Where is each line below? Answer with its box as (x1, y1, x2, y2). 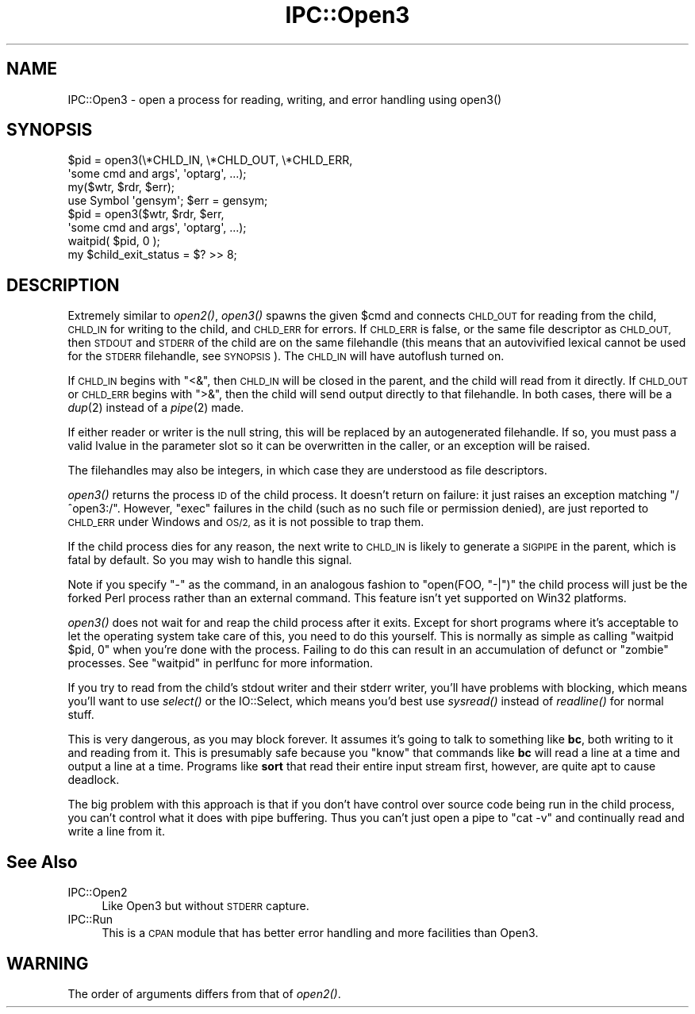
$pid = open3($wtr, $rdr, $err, (67, 207, 225, 221)
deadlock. (67, 773, 120, 787)
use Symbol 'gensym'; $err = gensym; (67, 194, 268, 208)
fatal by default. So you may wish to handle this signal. (67, 553, 352, 567)
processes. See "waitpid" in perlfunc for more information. (67, 656, 374, 670)
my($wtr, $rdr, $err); (67, 180, 175, 194)
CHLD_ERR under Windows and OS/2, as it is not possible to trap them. (67, 515, 424, 529)
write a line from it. (67, 824, 165, 839)
